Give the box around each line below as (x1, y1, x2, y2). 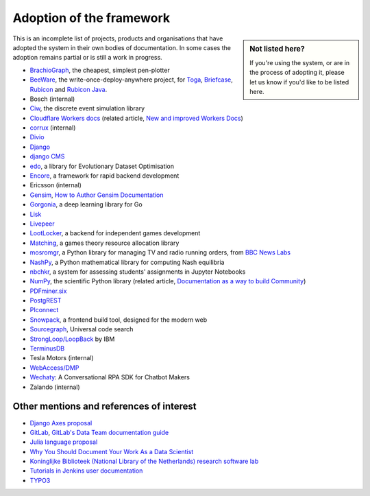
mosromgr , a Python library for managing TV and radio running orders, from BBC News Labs (29, 248, 291, 257)
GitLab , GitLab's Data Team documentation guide (29, 428, 169, 436)
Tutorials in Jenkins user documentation (29, 467, 143, 475)
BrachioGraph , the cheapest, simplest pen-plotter (29, 66, 171, 74)
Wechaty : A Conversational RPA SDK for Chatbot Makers (29, 373, 190, 381)
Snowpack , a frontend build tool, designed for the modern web (29, 316, 208, 324)
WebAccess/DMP (29, 364, 79, 372)
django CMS (29, 152, 65, 161)
